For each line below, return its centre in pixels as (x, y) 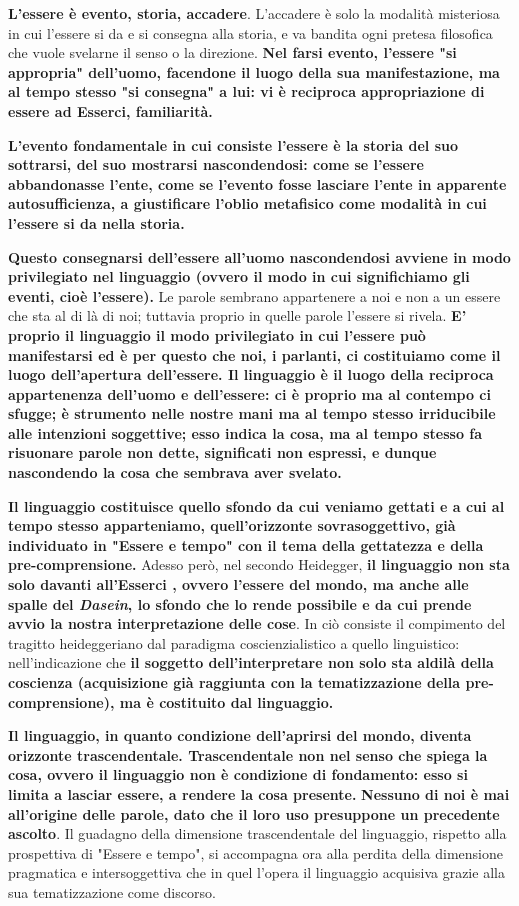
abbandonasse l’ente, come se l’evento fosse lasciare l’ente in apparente (257, 183)
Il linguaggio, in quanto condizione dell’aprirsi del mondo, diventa (240, 735)
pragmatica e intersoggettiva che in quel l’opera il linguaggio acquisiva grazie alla (256, 872)
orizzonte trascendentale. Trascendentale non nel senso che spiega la (248, 754)
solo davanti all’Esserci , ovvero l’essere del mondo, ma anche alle (238, 584)
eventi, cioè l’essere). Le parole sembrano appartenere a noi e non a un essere (254, 295)
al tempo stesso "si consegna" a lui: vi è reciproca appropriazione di (246, 91)
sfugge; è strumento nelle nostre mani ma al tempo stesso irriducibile (252, 413)
